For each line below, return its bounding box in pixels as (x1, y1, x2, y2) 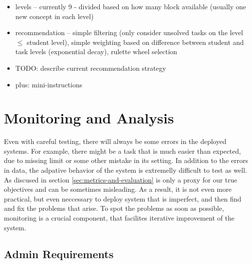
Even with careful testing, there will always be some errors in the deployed (4, 136, 227, 146)
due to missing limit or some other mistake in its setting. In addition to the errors (4, 155, 248, 165)
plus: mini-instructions (15, 79, 82, 89)
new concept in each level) (15, 11, 94, 21)
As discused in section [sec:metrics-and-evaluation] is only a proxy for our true (4, 174, 237, 184)
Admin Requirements (4, 246, 114, 261)
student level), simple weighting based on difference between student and (27, 37, 244, 47)
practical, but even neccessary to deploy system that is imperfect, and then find (4, 193, 242, 203)
